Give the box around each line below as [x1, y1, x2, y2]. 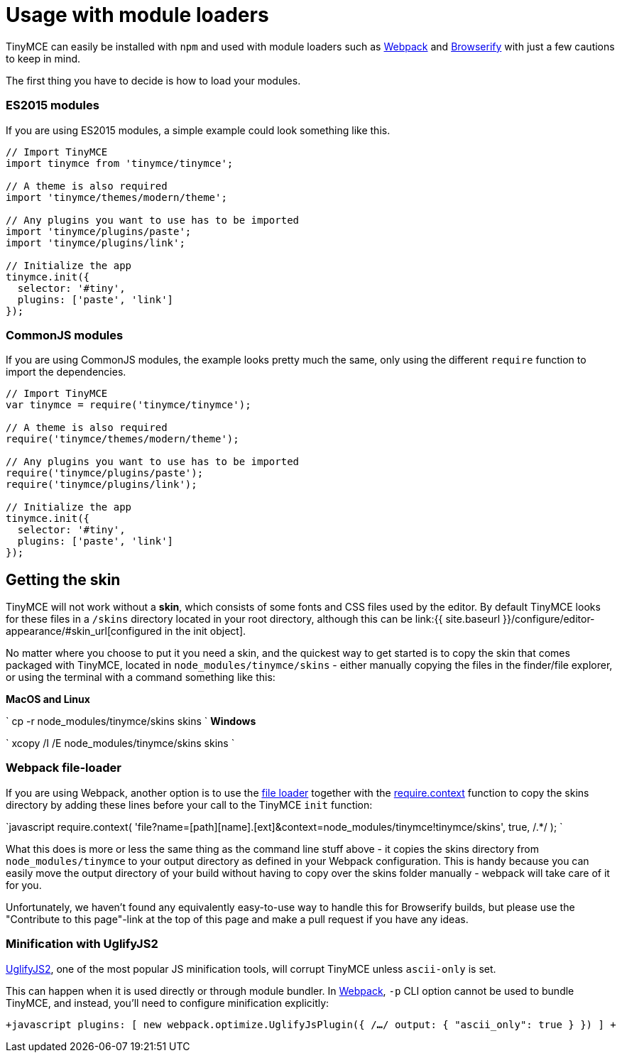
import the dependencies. [6, 366, 126, 378]
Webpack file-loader [6, 760, 121, 775]
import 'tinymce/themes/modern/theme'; [6, 191, 227, 203]
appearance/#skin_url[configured [6, 625, 162, 638]
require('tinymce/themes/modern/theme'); [6, 433, 239, 445]
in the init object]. [164, 625, 246, 638]
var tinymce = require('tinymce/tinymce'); [6, 399, 251, 411]
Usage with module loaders [6, 3, 269, 27]
